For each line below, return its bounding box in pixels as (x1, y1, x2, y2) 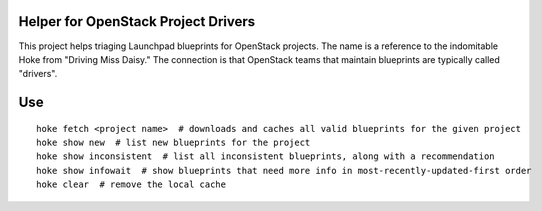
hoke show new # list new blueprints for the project (36, 137, 311, 149)
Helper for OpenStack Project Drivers (18, 13, 255, 30)
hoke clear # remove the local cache (36, 179, 227, 190)
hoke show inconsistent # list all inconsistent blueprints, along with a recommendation (36, 151, 495, 162)
